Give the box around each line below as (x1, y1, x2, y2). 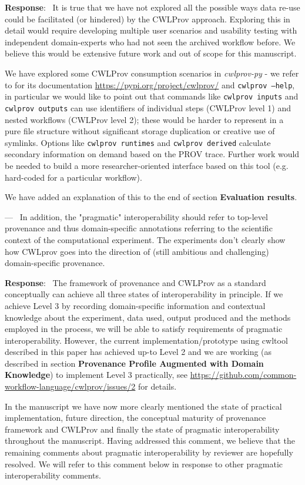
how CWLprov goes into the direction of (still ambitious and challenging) (5, 245, 269, 257)
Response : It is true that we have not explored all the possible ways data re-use (5, 1, 300, 13)
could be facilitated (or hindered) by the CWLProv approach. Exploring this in (5, 12, 290, 25)
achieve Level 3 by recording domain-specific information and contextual (5, 299, 266, 311)
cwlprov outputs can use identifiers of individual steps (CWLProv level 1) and (5, 101, 291, 114)
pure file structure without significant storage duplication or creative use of (5, 125, 275, 137)
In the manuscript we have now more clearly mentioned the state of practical (5, 400, 282, 412)
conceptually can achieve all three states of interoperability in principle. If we (5, 288, 283, 300)
